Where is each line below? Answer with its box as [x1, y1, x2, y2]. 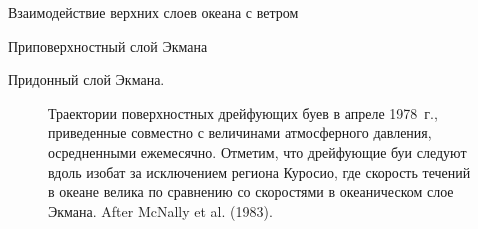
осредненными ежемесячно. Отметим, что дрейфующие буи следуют [48, 141, 467, 162]
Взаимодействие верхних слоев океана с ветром [8, 2, 299, 22]
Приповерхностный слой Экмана [8, 35, 208, 56]
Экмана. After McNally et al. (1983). [48, 200, 273, 221]
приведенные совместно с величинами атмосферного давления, [48, 122, 432, 143]
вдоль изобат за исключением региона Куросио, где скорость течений [48, 161, 471, 182]
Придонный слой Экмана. [8, 69, 165, 90]
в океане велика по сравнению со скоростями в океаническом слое [48, 181, 454, 202]
